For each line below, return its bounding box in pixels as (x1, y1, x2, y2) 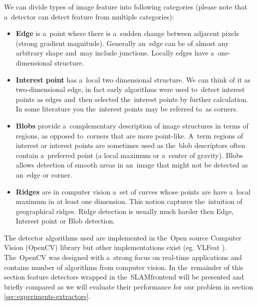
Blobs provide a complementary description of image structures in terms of (15, 120, 249, 130)
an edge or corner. (15, 169, 72, 179)
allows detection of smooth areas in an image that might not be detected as (15, 159, 248, 170)
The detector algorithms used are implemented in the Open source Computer (4, 232, 242, 242)
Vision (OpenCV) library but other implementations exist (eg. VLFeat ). (4, 242, 227, 252)
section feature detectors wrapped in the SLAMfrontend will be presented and (4, 271, 244, 282)
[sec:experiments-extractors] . (4, 291, 91, 301)
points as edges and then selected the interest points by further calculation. (15, 93, 249, 104)
